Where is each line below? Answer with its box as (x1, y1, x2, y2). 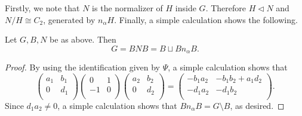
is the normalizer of (92, 2, 163, 14)
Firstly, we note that (5, 2, 80, 14)
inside (175, 2, 196, 14)
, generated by (43, 13, 95, 25)
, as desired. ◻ (230, 99, 285, 111)
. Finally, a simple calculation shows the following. (114, 13, 298, 25)
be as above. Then (50, 33, 116, 46)
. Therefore (205, 2, 246, 14)
